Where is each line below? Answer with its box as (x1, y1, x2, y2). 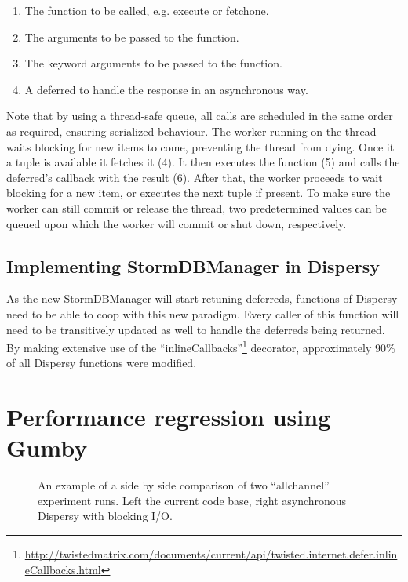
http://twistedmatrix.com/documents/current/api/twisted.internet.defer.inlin (24, 546, 398, 562)
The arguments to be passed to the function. (24, 28, 239, 45)
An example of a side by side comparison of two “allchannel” (38, 477, 330, 493)
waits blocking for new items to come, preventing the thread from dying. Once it (6, 138, 395, 155)
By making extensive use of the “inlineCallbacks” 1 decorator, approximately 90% (6, 337, 395, 355)
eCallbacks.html (24, 561, 101, 577)
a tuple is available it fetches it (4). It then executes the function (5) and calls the (6, 154, 400, 170)
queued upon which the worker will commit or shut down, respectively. (6, 215, 347, 231)
